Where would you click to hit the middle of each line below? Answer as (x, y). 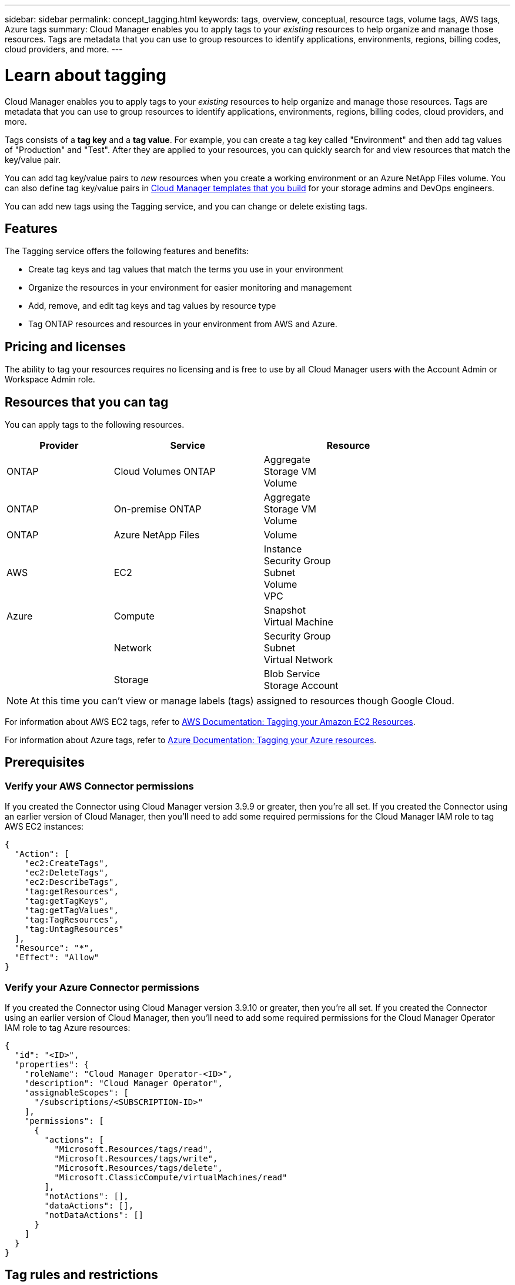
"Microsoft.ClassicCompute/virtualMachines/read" (171, 1177)
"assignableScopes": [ (76, 1093)
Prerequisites (45, 763)
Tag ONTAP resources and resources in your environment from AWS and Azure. (183, 324)
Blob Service (292, 674)
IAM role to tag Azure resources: (68, 1028)
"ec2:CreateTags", (67, 863)
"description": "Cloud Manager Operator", (123, 1083)
